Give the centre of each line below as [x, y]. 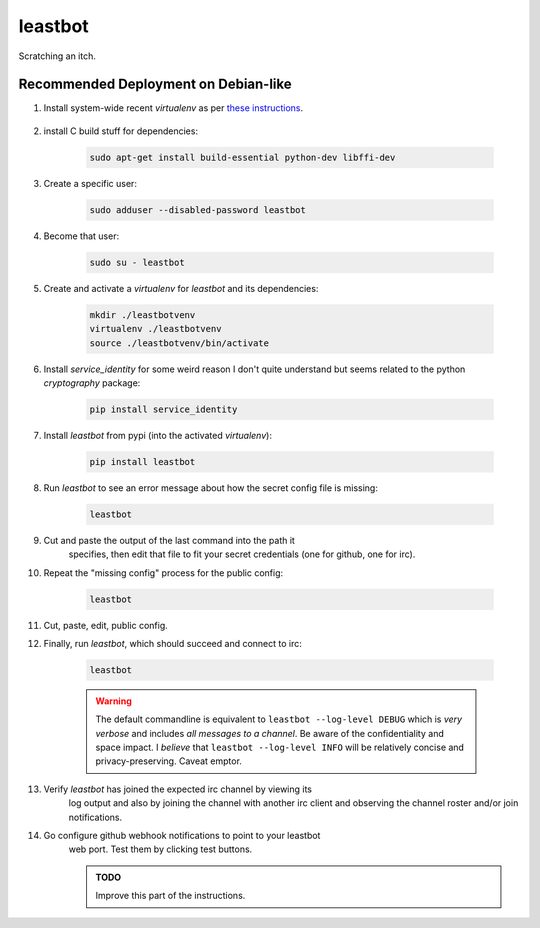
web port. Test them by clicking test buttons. [160, 849]
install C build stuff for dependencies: [121, 131]
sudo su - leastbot [137, 262]
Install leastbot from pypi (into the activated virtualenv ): [157, 435]
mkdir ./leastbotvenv [142, 314]
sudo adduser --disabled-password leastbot [198, 209]
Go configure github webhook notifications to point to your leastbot [182, 836]
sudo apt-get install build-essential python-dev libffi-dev [242, 157]
